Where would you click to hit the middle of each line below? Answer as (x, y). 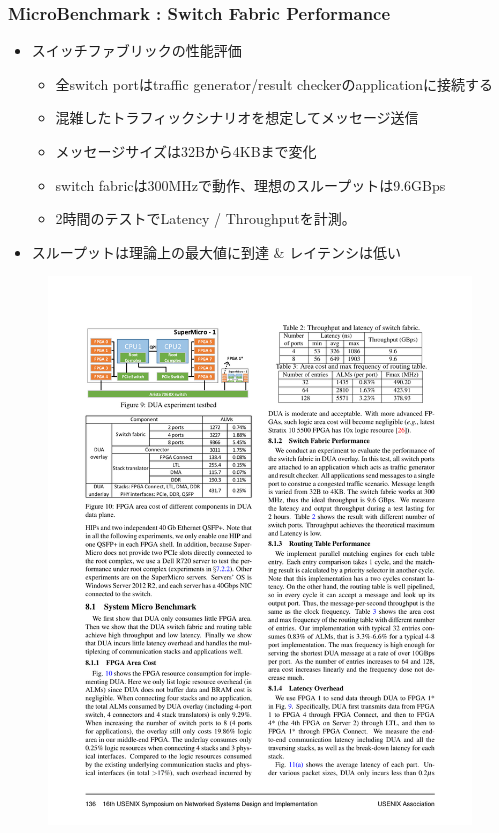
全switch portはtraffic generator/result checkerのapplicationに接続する (274, 83)
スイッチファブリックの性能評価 (136, 50)
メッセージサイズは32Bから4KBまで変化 (186, 151)
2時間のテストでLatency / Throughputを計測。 (205, 218)
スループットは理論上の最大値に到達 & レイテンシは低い (216, 251)
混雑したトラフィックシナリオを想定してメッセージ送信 (237, 117)
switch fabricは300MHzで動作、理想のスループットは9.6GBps (250, 184)
